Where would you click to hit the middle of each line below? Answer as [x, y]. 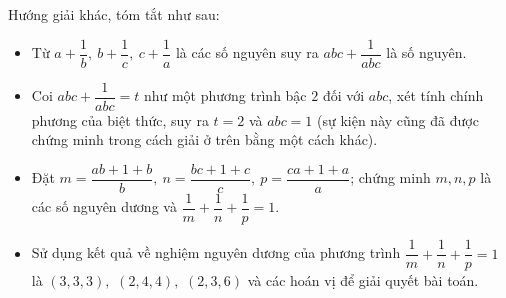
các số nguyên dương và [104, 206]
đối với [343, 95]
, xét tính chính [436, 95]
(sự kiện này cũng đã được [398, 119]
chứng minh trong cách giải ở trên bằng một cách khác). [204, 139]
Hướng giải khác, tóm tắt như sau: [114, 14]
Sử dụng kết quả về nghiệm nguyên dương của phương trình [216, 252]
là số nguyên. [426, 52]
